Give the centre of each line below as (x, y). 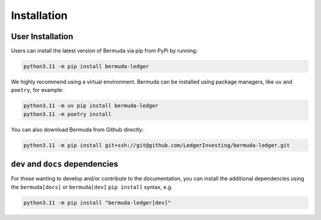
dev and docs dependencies (64, 164)
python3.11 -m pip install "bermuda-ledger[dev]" (97, 203)
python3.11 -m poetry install (67, 114)
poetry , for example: (37, 90)
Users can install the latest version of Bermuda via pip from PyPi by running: (104, 51)
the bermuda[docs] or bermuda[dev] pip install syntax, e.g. (92, 187)
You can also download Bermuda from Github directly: (77, 129)
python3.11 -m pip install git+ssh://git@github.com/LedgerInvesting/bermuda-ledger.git (157, 145)
